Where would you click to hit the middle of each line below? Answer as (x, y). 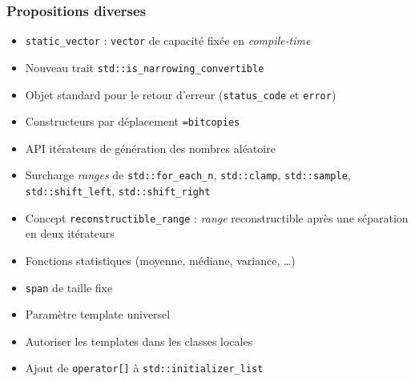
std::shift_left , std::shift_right (118, 191)
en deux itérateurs (70, 233)
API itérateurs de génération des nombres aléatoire (150, 148)
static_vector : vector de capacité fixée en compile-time (168, 40)
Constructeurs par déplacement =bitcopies (133, 121)
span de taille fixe (69, 287)
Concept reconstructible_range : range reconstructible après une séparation (217, 217)
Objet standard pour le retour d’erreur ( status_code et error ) (181, 94)
